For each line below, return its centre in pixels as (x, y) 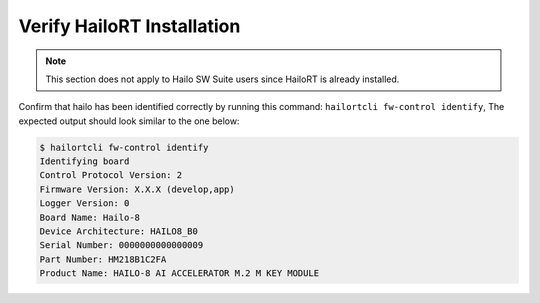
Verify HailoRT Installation (129, 26)
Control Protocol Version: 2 (111, 175)
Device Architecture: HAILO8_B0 (119, 231)
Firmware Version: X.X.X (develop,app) (137, 189)
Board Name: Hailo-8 (89, 217)
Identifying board (84, 161)
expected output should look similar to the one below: (129, 121)
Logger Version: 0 (84, 203)
